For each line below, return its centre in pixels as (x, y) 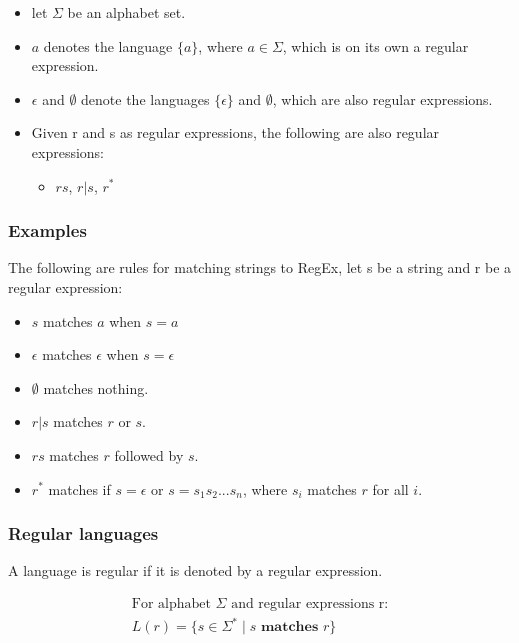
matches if (79, 488)
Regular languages (83, 533)
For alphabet (171, 603)
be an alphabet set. (126, 12)
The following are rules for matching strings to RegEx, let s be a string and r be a (260, 267)
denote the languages (145, 98)
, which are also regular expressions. (382, 98)
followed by (149, 454)
